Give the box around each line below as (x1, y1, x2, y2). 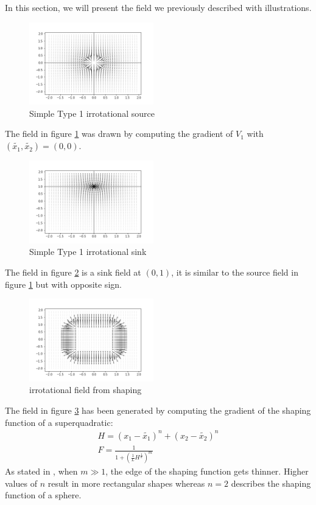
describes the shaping (231, 476, 311, 489)
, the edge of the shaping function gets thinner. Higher (105, 465, 309, 478)
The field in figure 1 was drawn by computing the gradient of (5, 127, 233, 140)
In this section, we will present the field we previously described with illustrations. (5, 1, 312, 13)
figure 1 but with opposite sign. (5, 277, 122, 290)
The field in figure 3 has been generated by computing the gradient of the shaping (5, 403, 311, 416)
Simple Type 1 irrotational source (29, 106, 155, 119)
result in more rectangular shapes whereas (47, 476, 205, 489)
